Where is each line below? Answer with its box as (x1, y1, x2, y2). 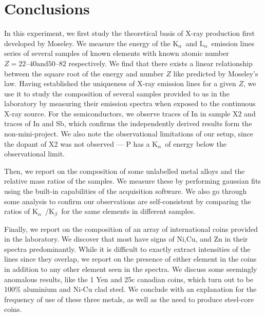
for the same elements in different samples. (61, 206, 196, 216)
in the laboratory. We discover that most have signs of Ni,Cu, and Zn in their (4, 233, 248, 244)
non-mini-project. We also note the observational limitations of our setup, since (4, 128, 254, 139)
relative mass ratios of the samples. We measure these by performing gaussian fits (4, 175, 261, 186)
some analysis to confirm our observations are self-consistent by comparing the (4, 195, 251, 206)
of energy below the (165, 138, 226, 149)
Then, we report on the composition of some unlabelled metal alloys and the (4, 165, 245, 176)
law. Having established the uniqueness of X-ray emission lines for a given (4, 78, 236, 89)
